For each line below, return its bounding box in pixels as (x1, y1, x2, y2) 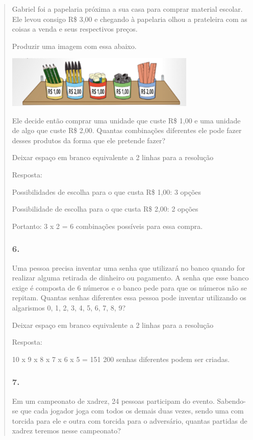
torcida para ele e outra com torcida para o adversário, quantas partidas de (12, 415, 247, 426)
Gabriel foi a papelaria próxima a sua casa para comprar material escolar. (12, 4, 243, 14)
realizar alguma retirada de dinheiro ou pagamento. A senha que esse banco (12, 272, 249, 283)
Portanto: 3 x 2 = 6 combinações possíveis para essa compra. (12, 220, 203, 231)
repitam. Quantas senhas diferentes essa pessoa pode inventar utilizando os (12, 292, 246, 303)
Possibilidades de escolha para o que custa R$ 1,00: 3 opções (12, 186, 201, 197)
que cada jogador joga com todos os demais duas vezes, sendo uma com (20, 405, 244, 416)
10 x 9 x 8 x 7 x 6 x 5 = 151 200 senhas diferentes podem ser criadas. (12, 353, 230, 364)
